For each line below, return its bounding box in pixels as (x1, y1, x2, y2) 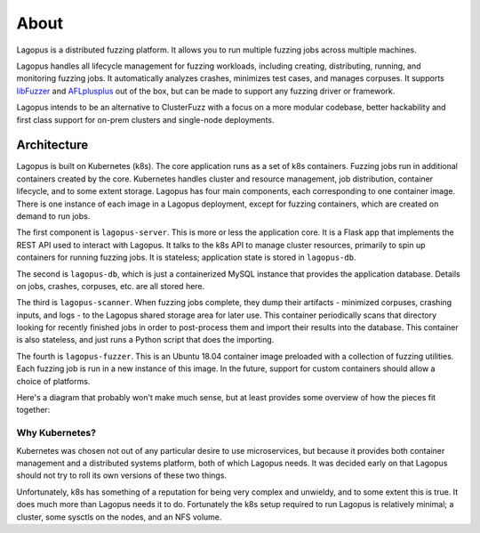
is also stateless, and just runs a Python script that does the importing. (16, 335, 275, 345)
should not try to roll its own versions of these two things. (16, 470, 227, 481)
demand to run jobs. (16, 210, 91, 222)
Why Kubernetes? (16, 427, 97, 440)
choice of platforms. (16, 376, 91, 386)
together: (16, 405, 51, 416)
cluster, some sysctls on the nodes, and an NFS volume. (16, 512, 222, 522)
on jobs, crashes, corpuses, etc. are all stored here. (16, 280, 205, 291)
